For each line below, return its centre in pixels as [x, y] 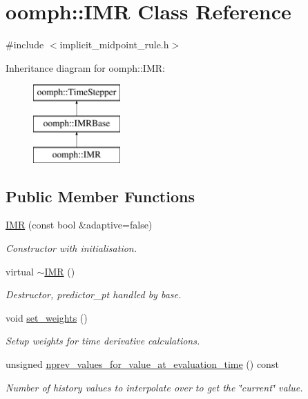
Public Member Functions [100, 196]
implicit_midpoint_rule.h [114, 45]
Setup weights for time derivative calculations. [103, 341]
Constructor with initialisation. [71, 248]
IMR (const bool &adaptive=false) [79, 225]
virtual [20, 271]
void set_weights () [47, 317]
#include [25, 45]
